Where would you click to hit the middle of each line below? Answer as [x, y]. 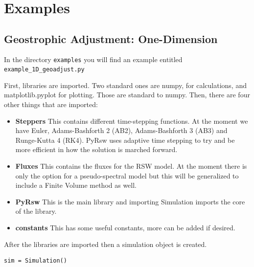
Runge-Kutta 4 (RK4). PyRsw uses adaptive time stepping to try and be [125, 140]
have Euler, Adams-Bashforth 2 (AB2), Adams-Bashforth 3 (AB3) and [121, 130]
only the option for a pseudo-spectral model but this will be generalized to [127, 175]
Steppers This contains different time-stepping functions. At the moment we [132, 121]
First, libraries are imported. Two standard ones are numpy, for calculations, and [125, 85]
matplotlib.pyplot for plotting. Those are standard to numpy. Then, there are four [127, 95]
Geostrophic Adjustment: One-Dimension [111, 38]
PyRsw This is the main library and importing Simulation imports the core [130, 201]
